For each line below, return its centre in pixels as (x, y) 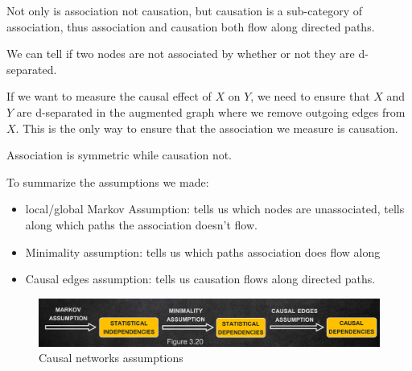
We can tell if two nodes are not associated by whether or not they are (181, 54)
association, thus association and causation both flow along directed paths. (191, 26)
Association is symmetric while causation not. (119, 155)
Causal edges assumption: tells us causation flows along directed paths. (200, 279)
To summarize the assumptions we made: (108, 181)
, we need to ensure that (310, 96)
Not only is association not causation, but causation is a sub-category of (184, 10)
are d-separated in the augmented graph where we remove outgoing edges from (211, 111)
